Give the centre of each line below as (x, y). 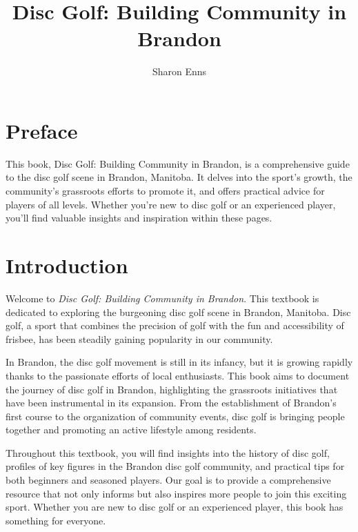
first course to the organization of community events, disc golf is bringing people (175, 416)
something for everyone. (56, 520)
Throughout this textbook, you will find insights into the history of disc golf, (168, 452)
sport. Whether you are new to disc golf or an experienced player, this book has (175, 507)
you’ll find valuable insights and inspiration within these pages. (139, 218)
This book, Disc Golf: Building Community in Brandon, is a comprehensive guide (178, 163)
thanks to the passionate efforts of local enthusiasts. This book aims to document (178, 375)
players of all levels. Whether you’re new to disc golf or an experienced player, (171, 204)
